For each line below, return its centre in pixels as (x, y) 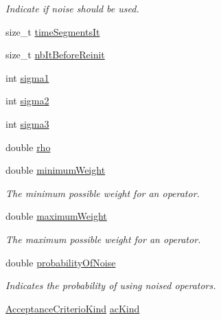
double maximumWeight (56, 216)
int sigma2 (27, 101)
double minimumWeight (56, 170)
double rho (28, 147)
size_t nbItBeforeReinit (55, 55)
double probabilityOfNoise (61, 262)
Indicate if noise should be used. (72, 8)
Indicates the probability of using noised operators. (111, 285)
